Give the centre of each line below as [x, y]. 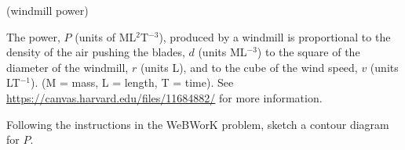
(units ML [223, 52]
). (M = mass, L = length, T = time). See [132, 82]
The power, [33, 36]
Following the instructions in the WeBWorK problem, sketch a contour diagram [198, 124]
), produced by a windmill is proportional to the [275, 36]
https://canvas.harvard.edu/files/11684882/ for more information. [164, 97]
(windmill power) [47, 10]
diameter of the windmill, [67, 67]
